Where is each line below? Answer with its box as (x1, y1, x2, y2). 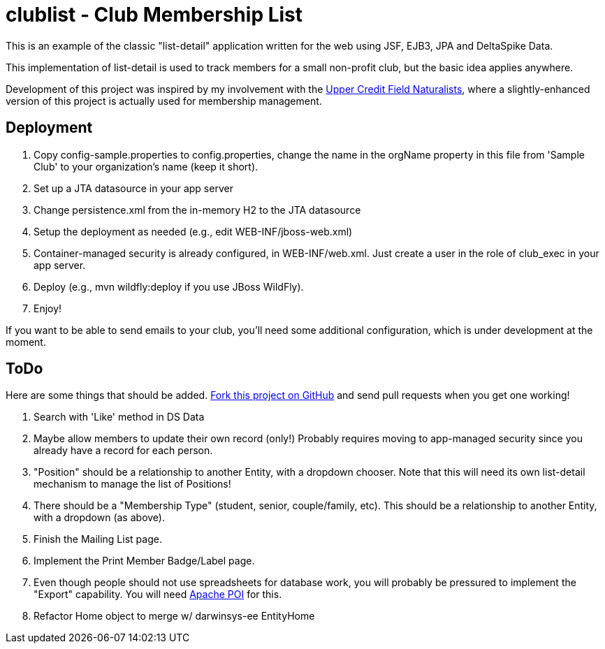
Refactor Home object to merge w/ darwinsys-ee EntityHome (34, 610, 315, 622)
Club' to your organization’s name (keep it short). (34, 160, 258, 173)
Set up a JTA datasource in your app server (34, 182, 233, 194)
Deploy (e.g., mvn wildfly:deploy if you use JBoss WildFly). (34, 280, 304, 293)
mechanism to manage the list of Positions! (34, 478, 231, 490)
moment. (6, 335, 46, 348)
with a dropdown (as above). (34, 511, 165, 524)
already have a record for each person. (34, 444, 213, 457)
